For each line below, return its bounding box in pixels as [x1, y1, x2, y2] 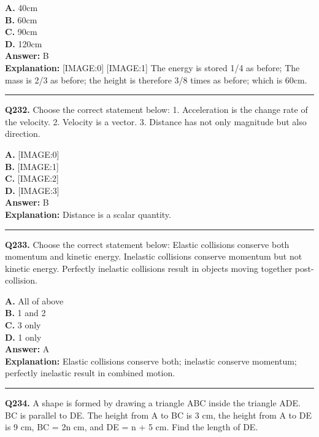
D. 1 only [5, 330, 42, 343]
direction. [5, 127, 40, 140]
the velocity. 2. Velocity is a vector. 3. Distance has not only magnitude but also [5, 115, 307, 128]
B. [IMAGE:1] [5, 160, 59, 172]
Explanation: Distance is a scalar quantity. [5, 207, 171, 220]
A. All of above [5, 294, 64, 307]
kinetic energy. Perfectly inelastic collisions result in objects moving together [5, 261, 293, 274]
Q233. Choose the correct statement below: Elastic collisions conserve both [5, 238, 290, 250]
